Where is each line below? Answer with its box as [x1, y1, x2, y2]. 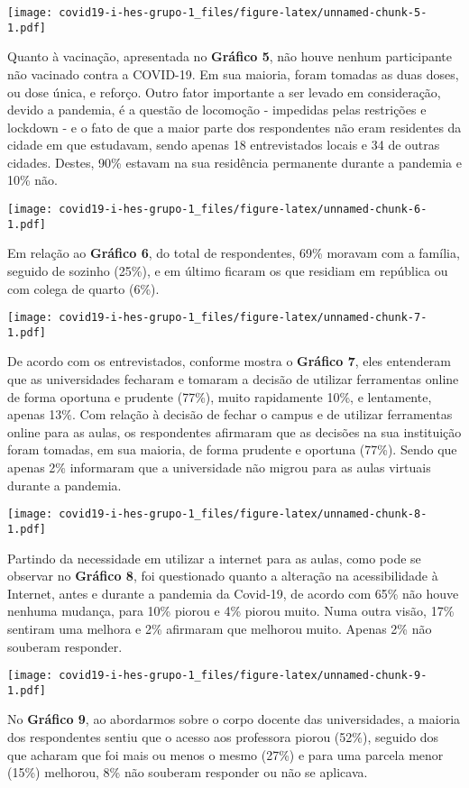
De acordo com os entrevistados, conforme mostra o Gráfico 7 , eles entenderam [7, 352, 451, 371]
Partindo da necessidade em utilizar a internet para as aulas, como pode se [7, 548, 421, 567]
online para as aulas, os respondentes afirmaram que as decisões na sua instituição [7, 422, 462, 441]
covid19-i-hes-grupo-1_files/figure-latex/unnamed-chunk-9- [59, 669, 428, 683]
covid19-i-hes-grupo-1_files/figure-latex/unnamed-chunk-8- [59, 508, 428, 521]
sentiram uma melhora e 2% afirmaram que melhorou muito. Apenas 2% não [7, 618, 432, 637]
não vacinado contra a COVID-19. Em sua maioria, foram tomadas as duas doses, [7, 64, 459, 83]
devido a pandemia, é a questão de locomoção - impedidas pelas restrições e [7, 100, 427, 119]
